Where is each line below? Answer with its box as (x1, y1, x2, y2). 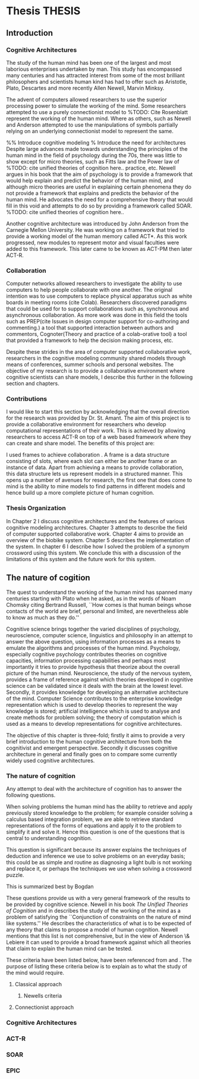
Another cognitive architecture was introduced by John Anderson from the (6, 220, 189, 227)
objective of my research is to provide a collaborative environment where (6, 367, 185, 375)
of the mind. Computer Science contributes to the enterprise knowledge (6, 694, 182, 702)
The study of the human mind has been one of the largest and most (6, 59, 171, 66)
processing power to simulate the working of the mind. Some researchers (6, 102, 186, 109)
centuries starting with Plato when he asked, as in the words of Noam (6, 594, 176, 602)
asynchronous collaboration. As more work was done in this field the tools (6, 312, 188, 319)
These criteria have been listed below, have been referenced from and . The (6, 956, 192, 964)
